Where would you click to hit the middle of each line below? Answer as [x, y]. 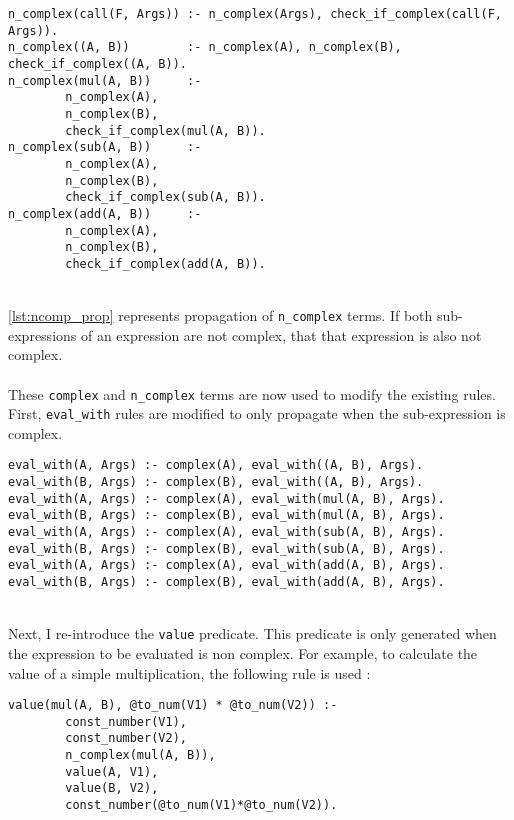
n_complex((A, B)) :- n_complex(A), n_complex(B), [205, 47]
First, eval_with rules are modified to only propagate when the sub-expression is [257, 413]
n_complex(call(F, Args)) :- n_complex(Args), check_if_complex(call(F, [255, 14]
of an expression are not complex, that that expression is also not [281, 334]
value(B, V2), [112, 788]
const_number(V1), [126, 721]
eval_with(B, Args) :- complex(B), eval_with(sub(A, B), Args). [226, 548]
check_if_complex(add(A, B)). [165, 263]
